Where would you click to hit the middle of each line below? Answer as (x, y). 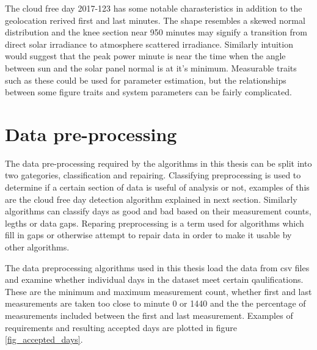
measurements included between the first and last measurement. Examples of (149, 315)
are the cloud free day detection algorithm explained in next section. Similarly (151, 199)
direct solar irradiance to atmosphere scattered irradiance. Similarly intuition (149, 44)
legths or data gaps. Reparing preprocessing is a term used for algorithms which (155, 223)
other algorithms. (37, 247)
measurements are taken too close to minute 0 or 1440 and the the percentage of (155, 303)
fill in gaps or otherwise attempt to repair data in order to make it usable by (148, 235)
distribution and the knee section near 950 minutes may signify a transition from (156, 32)
